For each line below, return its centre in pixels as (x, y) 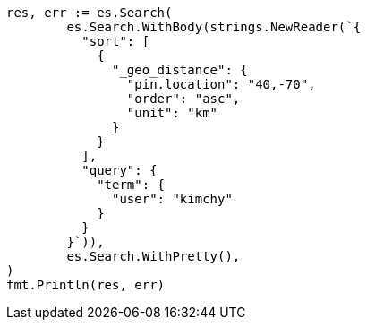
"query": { (119, 170)
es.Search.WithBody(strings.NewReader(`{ (214, 27)
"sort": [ (116, 41)
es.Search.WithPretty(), (154, 256)
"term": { (131, 185)
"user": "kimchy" (172, 199)
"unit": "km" (172, 113)
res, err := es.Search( (90, 13)
